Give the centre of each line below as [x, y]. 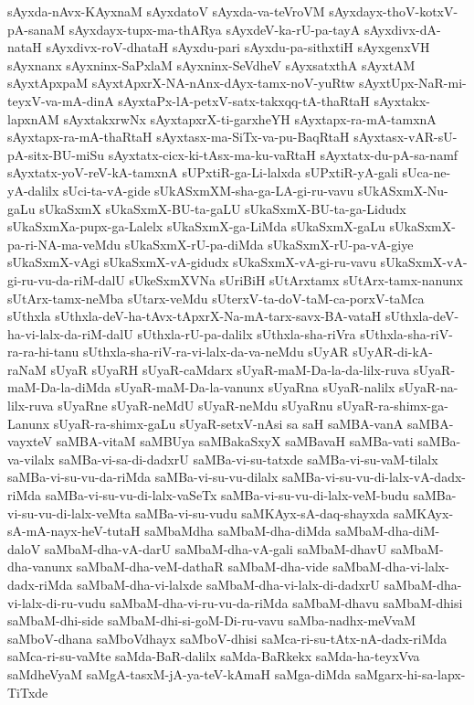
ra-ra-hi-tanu [43, 352]
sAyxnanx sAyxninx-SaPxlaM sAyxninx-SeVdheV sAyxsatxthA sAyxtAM [211, 64]
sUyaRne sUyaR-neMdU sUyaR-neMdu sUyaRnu [195, 406]
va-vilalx [31, 459]
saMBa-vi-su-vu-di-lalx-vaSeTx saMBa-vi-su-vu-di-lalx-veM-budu [227, 495]
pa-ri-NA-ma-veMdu [64, 244]
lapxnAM [33, 118]
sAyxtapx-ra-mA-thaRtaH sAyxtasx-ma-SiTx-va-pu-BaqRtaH [179, 137]
